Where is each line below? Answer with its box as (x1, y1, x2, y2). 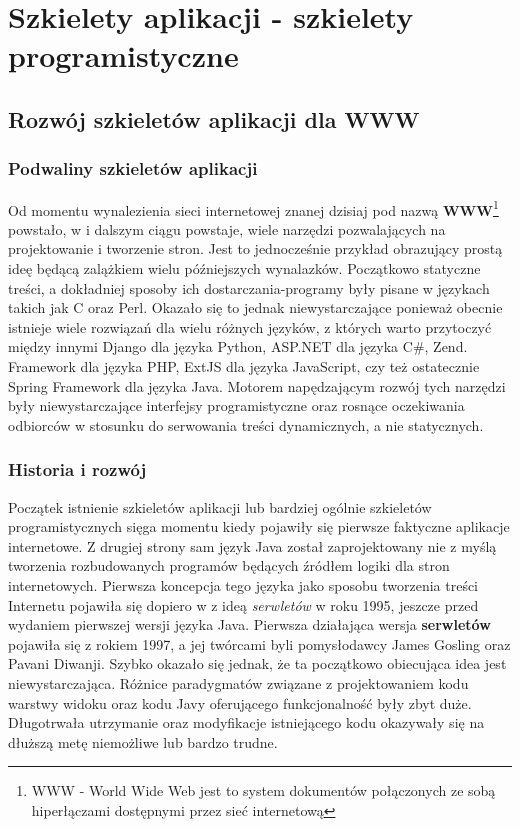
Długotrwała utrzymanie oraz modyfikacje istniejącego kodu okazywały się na (8, 712, 485, 733)
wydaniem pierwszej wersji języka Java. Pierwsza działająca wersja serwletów (8, 614, 491, 635)
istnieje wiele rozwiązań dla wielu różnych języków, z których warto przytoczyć (8, 316, 492, 337)
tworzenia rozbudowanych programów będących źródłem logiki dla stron (8, 555, 450, 576)
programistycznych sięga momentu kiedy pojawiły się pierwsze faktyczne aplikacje (8, 516, 510, 537)
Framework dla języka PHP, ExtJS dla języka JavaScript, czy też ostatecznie (8, 355, 480, 376)
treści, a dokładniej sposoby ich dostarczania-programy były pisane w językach (8, 277, 490, 298)
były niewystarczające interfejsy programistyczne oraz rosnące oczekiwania (8, 395, 465, 416)
